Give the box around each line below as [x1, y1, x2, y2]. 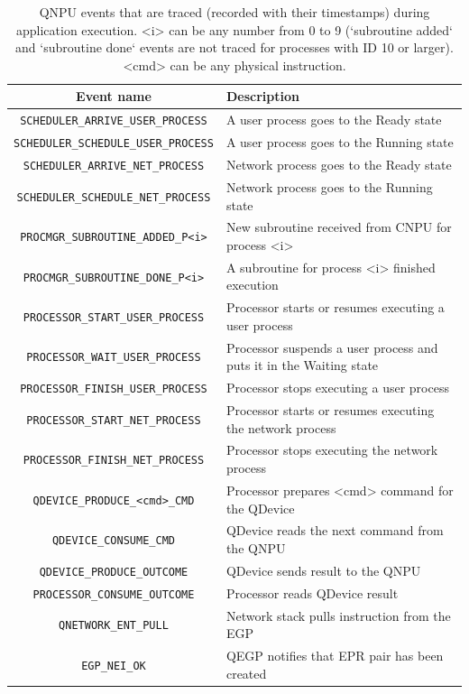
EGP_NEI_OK [81, 659, 146, 672]
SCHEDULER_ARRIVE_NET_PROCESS [23, 160, 205, 173]
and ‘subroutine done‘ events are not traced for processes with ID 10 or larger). [15, 38, 454, 57]
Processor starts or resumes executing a [225, 298, 445, 317]
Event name [76, 87, 152, 106]
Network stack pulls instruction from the [225, 606, 451, 625]
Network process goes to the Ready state [225, 155, 452, 174]
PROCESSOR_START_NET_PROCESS [26, 413, 201, 427]
